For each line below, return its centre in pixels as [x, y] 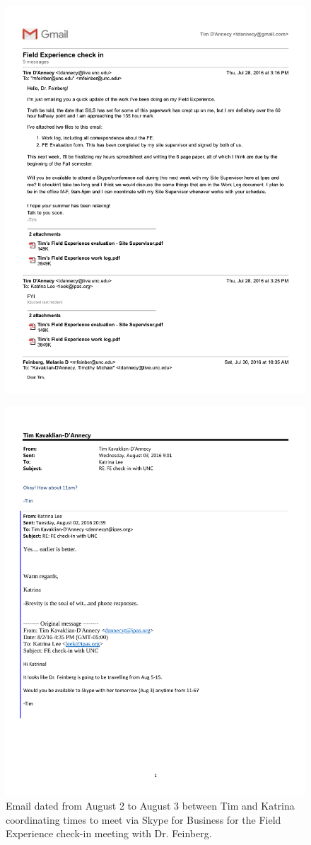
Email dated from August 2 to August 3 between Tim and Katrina [150, 805]
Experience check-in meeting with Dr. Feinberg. [109, 833]
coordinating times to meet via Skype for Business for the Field [143, 819]
